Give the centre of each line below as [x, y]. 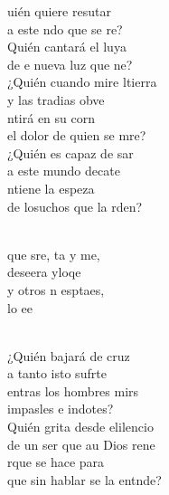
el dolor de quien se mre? [77, 135]
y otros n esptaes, [56, 289]
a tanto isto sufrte [57, 373]
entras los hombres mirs [73, 390]
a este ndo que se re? [65, 29]
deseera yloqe [44, 272]
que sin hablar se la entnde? [84, 479]
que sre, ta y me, [54, 254]
